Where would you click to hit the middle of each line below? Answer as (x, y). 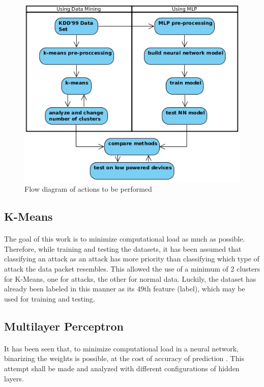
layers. (14, 378)
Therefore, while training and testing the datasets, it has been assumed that (123, 248)
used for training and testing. (50, 298)
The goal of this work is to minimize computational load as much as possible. (125, 239)
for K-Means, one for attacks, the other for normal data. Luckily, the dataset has (130, 278)
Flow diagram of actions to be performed (88, 189)
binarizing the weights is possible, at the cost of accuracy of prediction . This (124, 358)
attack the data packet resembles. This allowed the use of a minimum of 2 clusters (132, 269)
